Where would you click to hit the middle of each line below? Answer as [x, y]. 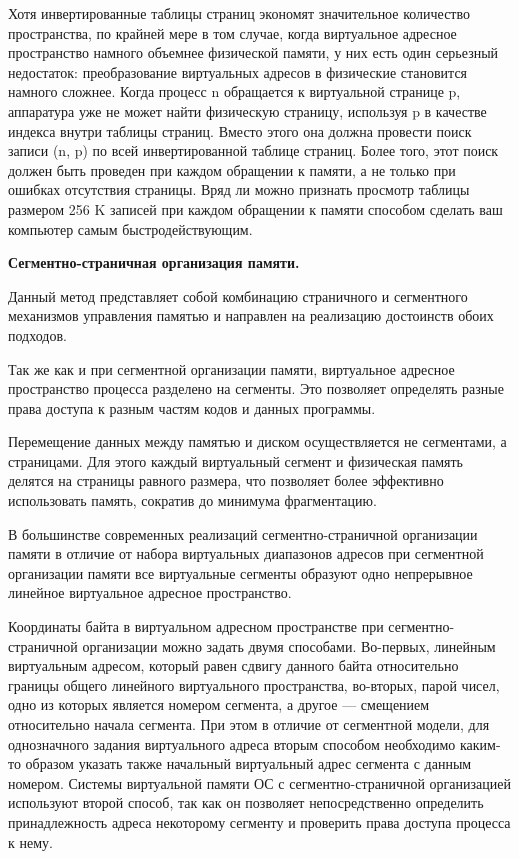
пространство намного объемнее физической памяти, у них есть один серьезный [253, 52]
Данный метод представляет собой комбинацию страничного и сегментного [238, 295]
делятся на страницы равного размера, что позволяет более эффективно [226, 480]
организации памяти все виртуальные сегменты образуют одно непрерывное [240, 572]
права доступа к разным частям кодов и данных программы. [192, 407]
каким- [480, 743]
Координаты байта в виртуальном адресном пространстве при [196, 626]
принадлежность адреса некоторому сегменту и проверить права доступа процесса [259, 821]
